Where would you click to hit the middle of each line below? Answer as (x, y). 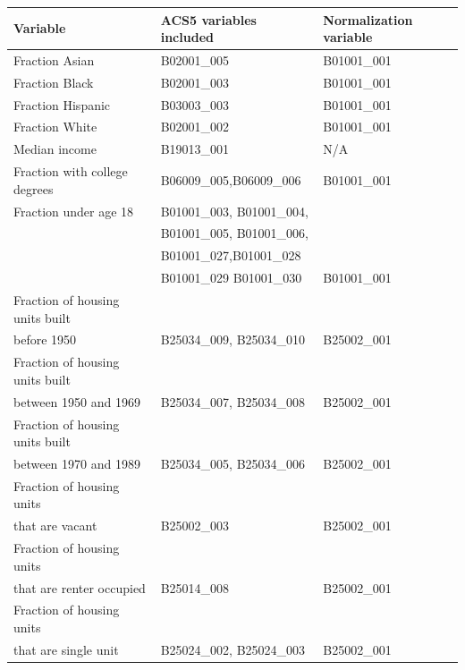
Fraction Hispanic (62, 104)
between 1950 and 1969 (77, 401)
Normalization (368, 19)
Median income (55, 149)
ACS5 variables (208, 19)
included (187, 37)
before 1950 (45, 339)
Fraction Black (54, 82)
